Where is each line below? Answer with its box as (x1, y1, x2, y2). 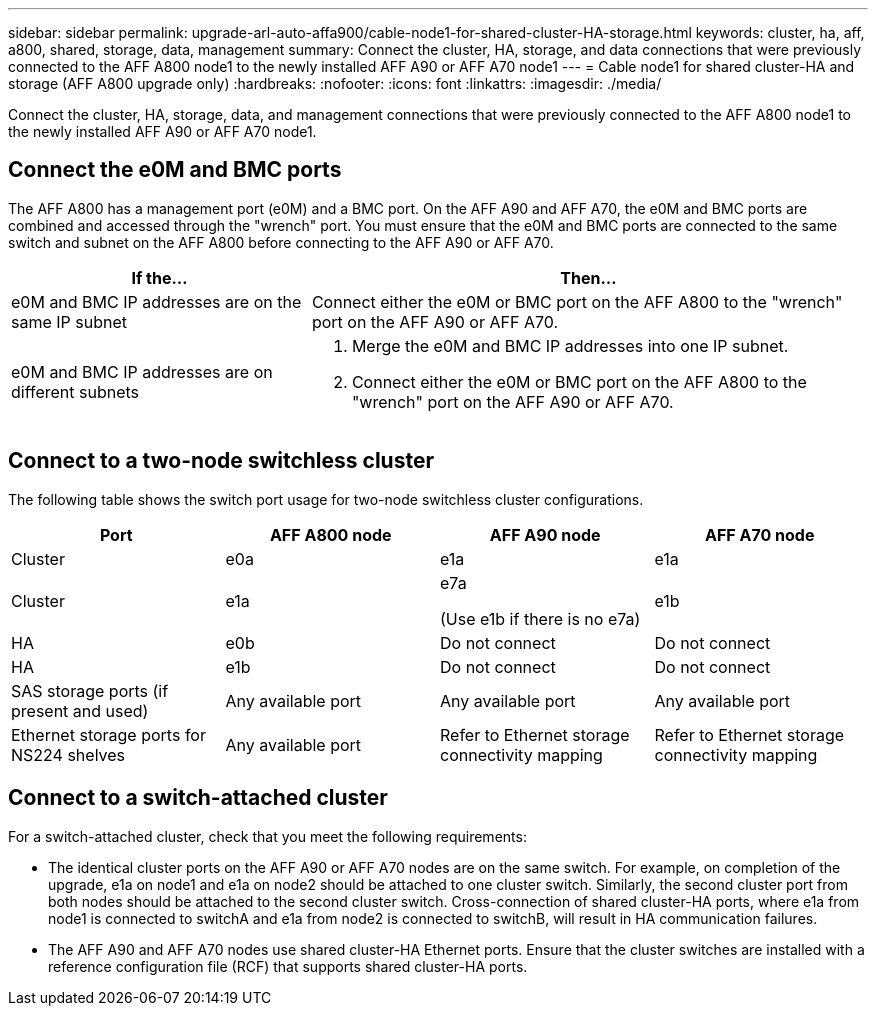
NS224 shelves (11, 744, 126, 765)
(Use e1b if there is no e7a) (440, 608, 641, 629)
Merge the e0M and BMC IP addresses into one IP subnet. (351, 335, 789, 356)
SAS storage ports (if (11, 680, 169, 701)
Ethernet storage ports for (11, 724, 206, 745)
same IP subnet (11, 311, 128, 332)
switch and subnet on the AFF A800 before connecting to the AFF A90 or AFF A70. (8, 233, 554, 251)
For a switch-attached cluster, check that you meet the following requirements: (8, 827, 527, 845)
